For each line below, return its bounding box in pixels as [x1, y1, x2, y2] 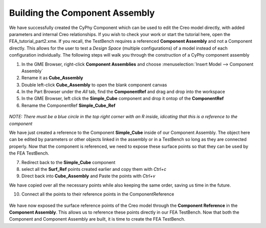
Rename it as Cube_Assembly [21, 75, 83, 81]
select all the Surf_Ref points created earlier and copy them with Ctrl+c [21, 166, 166, 172]
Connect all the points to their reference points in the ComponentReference [21, 191, 174, 197]
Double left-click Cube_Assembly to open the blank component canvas [21, 82, 167, 88]
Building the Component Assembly [9, 7, 155, 18]
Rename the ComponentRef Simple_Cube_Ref [21, 102, 116, 108]
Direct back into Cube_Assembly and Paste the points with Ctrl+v [21, 173, 156, 179]
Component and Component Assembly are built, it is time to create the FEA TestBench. [9, 216, 186, 222]
